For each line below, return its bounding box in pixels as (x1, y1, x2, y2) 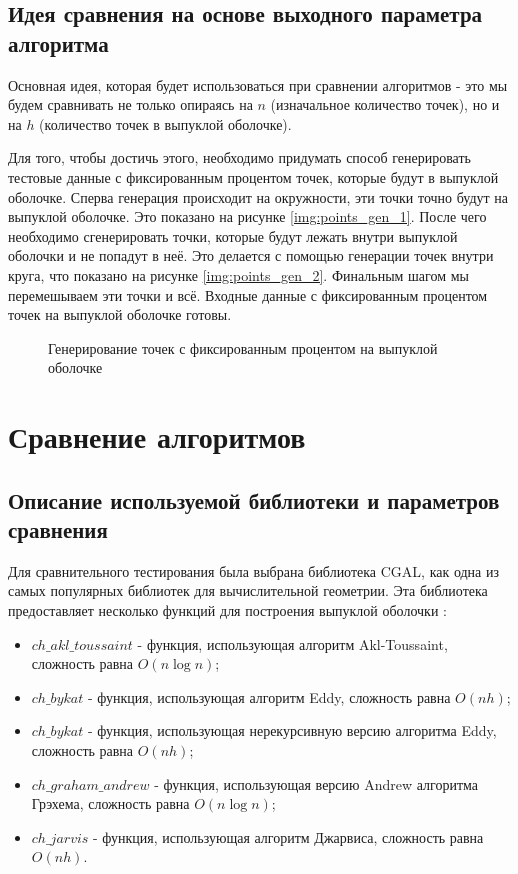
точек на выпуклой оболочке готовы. (8, 304, 232, 325)
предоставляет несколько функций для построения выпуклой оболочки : (8, 600, 447, 621)
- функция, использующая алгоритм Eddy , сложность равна (87, 686, 451, 707)
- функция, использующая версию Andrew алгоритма (154, 773, 479, 794)
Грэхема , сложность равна (31, 793, 190, 814)
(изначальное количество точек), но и (270, 94, 500, 115)
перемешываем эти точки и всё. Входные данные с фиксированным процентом (8, 284, 488, 305)
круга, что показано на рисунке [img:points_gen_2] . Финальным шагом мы (8, 264, 469, 285)
